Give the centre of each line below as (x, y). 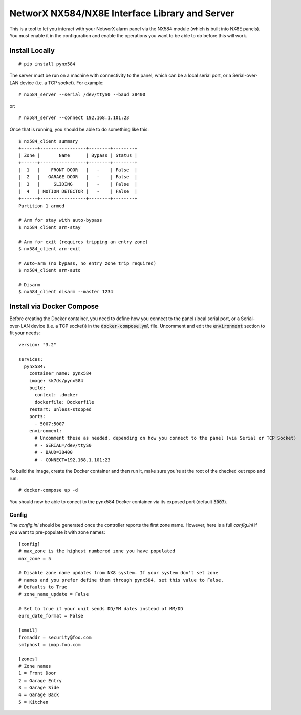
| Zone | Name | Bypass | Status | (78, 155)
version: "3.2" (38, 345)
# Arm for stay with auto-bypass (60, 220)
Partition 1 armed (42, 206)
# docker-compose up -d (48, 490)
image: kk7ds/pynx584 (56, 381)
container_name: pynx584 (60, 373)
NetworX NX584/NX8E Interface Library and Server (122, 13)
